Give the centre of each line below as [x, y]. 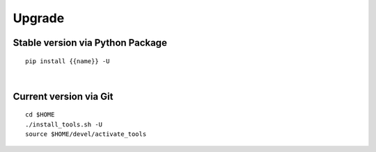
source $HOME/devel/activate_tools [86, 134]
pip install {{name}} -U [68, 61]
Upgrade [39, 18]
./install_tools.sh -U [64, 124]
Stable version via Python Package [90, 43]
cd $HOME [40, 115]
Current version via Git [63, 96]
